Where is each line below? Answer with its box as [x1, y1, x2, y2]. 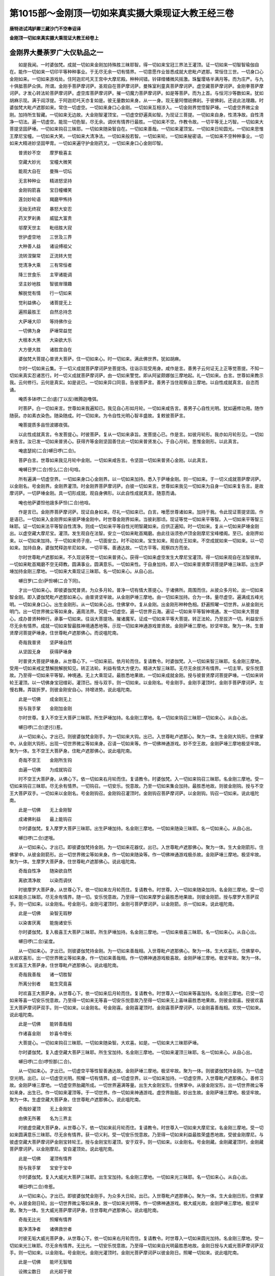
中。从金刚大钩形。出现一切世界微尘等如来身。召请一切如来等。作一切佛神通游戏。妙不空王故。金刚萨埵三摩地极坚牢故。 [9, 741, 264, 747]
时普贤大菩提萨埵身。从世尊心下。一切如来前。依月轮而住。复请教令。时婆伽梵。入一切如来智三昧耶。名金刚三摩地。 [18, 658, 264, 664]
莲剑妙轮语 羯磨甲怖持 [18, 197, 72, 203]
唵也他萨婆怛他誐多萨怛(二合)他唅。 [18, 499, 94, 505]
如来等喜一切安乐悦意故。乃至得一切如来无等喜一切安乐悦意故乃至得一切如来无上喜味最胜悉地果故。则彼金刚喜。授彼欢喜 [9, 997, 264, 1003]
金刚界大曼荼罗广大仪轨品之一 [9, 48, 103, 57]
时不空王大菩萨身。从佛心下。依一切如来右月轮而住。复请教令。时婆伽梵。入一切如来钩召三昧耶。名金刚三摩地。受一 [18, 776, 264, 782]
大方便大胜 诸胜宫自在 [18, 346, 72, 352]
